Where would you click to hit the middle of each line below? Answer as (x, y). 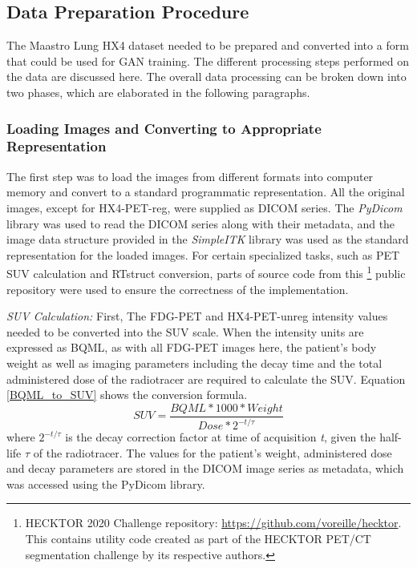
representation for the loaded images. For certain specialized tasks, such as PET (203, 254)
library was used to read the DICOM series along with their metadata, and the (201, 223)
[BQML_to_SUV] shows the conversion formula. (127, 395)
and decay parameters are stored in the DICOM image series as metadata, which (205, 468)
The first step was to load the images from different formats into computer (190, 176)
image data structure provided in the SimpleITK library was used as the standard (208, 239)
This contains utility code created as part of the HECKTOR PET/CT (198, 539)
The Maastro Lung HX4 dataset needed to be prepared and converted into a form (208, 45)
